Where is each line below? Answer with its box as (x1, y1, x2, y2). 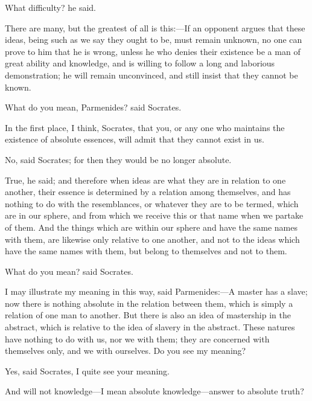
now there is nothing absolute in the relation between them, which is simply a (5, 297, 293, 309)
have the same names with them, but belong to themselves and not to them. (5, 245, 287, 257)
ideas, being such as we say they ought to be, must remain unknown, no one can (5, 33, 302, 46)
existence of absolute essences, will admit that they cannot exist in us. (5, 133, 264, 146)
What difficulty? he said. (5, 1, 96, 13)
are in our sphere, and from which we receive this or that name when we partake (5, 209, 304, 222)
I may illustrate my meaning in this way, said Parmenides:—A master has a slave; (5, 285, 308, 298)
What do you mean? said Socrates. (5, 265, 133, 277)
